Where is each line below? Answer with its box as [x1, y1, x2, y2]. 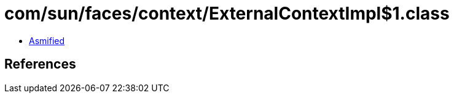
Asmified [29, 35, 65, 46]
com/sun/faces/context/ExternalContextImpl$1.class [4, 3, 450, 24]
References [4, 56, 76, 72]
